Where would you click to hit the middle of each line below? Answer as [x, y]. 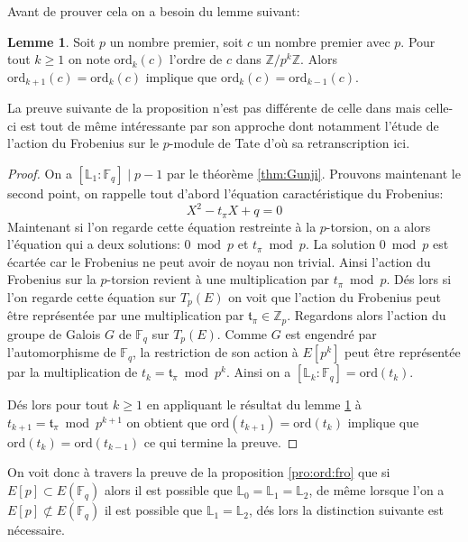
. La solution [340, 244]
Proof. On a [40, 174]
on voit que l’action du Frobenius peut [335, 296]
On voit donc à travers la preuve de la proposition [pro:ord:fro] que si [199, 472]
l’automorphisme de [62, 352]
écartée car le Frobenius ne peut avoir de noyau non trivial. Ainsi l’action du [219, 261]
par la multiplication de [73, 372]
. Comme [242, 333]
